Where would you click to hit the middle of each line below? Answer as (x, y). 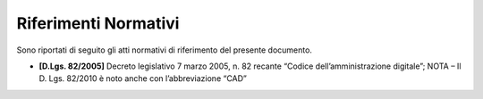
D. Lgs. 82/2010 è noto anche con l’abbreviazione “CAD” (143, 78)
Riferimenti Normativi (98, 23)
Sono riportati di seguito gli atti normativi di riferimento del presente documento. (165, 50)
